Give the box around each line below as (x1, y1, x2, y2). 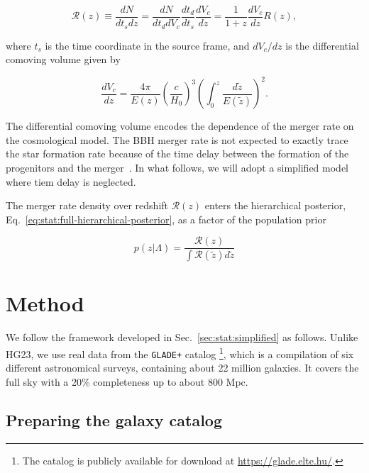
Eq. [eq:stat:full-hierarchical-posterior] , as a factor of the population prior (6, 211, 326, 226)
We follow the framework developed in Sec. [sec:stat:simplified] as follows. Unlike (6, 330, 358, 345)
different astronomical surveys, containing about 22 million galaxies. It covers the (6, 360, 359, 375)
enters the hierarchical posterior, (204, 198, 346, 213)
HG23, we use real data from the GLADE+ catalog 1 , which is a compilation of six (6, 344, 354, 361)
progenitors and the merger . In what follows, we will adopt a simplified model (6, 160, 349, 174)
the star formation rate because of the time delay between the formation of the (6, 146, 349, 161)
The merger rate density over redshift (6, 198, 168, 213)
